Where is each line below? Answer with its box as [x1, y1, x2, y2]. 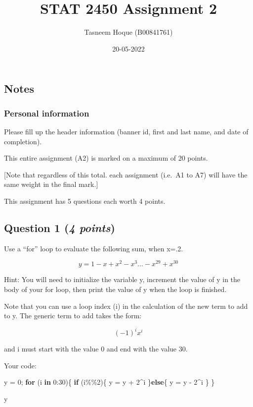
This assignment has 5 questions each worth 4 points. [4, 195, 166, 206]
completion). [4, 136, 42, 146]
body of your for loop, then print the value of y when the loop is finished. [4, 284, 227, 294]
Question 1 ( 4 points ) [4, 220, 115, 235]
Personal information [4, 107, 89, 119]
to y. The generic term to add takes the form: [4, 310, 142, 321]
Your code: [4, 360, 37, 370]
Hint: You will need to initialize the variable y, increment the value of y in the [4, 274, 241, 285]
